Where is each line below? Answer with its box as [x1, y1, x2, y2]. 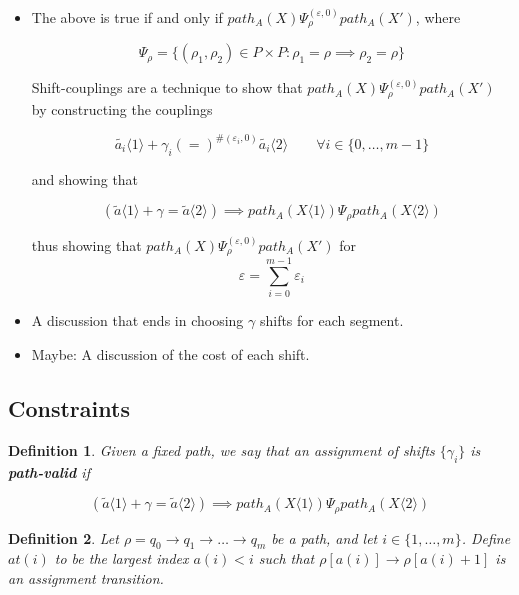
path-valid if [8, 461, 90, 482]
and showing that [31, 168, 139, 189]
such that [258, 548, 315, 569]
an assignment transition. [8, 567, 164, 588]
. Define [461, 527, 511, 548]
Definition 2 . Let [8, 527, 119, 548]
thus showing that [31, 234, 142, 255]
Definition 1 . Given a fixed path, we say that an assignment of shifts [8, 439, 435, 460]
